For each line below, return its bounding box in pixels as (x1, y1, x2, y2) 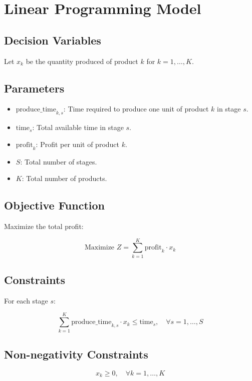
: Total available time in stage (32, 122, 124, 132)
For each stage (4, 295, 48, 305)
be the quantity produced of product (26, 55, 138, 66)
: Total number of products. (22, 173, 107, 183)
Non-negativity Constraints (4, 346, 148, 361)
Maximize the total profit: (4, 220, 84, 231)
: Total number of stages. (20, 156, 97, 166)
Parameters (4, 80, 65, 95)
